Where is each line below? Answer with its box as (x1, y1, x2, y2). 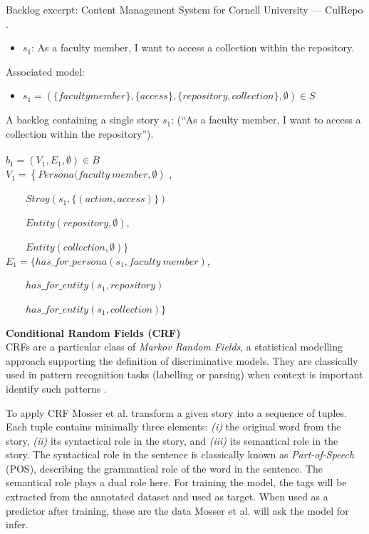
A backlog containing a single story (6, 112, 160, 127)
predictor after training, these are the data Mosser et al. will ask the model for (6, 503, 349, 518)
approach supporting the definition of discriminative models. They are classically (6, 353, 358, 368)
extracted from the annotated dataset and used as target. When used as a (6, 489, 328, 504)
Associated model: (6, 64, 85, 79)
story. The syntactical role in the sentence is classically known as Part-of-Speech (6, 447, 355, 462)
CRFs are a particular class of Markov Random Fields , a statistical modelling (6, 339, 343, 354)
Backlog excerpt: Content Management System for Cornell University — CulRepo (6, 2, 363, 16)
